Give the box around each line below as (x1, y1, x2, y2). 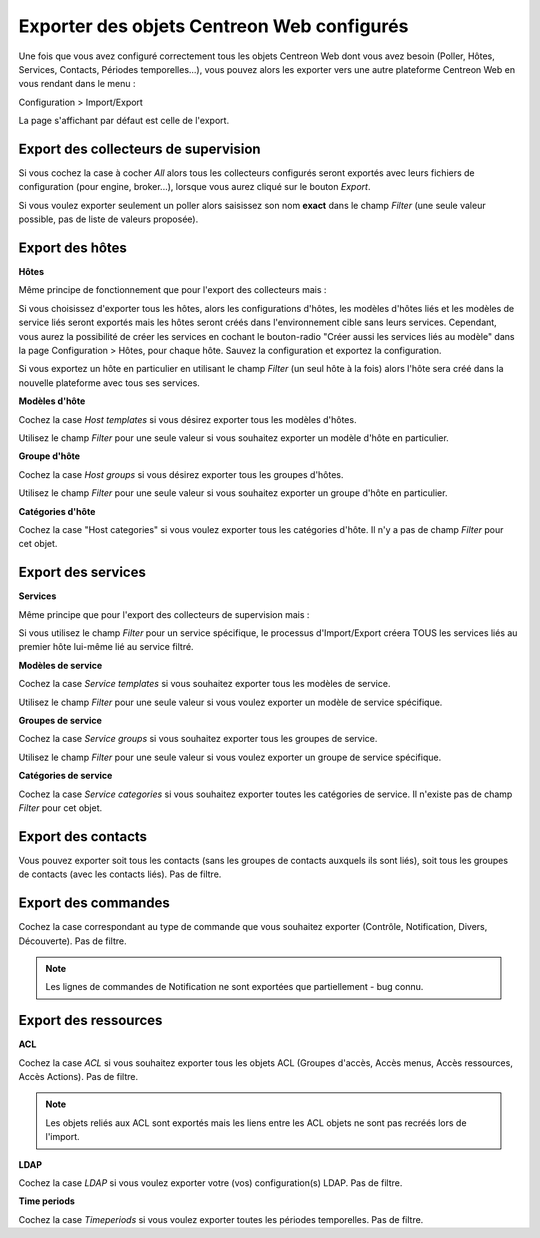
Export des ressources (18, 1012, 163, 1029)
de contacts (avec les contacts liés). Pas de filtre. (18, 868, 222, 880)
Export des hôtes (18, 240, 127, 256)
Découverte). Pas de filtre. (18, 935, 127, 947)
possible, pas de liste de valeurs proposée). (18, 213, 199, 225)
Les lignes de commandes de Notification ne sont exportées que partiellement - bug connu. (45, 981, 424, 993)
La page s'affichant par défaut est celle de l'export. (18, 115, 230, 127)
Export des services (18, 564, 147, 581)
